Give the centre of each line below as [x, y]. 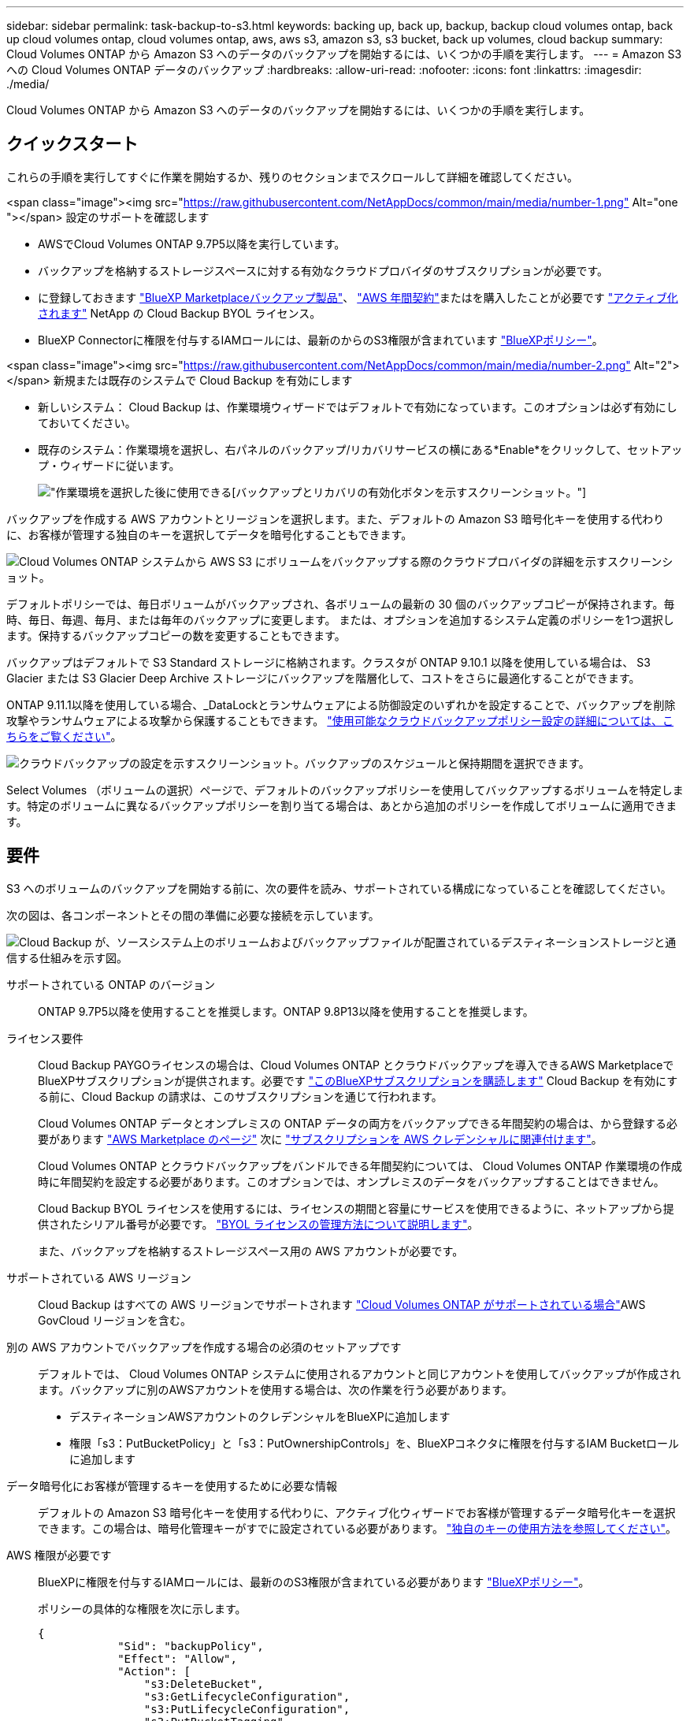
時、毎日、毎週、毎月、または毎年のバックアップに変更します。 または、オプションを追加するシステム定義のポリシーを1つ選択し [340, 619]
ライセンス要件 [45, 1038]
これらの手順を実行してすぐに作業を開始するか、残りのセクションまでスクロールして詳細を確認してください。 [293, 177]
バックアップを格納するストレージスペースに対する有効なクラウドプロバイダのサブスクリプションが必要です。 [323, 270]
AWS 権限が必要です [59, 1555]
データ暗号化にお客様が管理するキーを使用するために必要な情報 [172, 1485]
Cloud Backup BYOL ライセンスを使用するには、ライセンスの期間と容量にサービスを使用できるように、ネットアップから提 [356, 1208]
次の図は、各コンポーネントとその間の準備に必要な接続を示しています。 [193, 915]
